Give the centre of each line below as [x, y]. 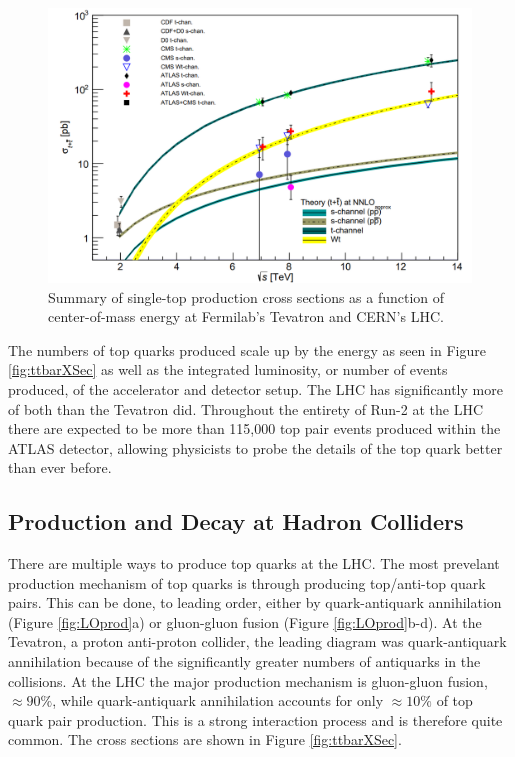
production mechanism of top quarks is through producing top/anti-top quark [247, 582]
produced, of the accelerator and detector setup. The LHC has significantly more [255, 388]
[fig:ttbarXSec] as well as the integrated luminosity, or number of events [228, 369]
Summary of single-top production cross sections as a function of [246, 296]
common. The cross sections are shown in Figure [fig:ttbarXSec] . [205, 739]
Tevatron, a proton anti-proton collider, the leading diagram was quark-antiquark [257, 641]
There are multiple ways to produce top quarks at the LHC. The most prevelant [254, 563]
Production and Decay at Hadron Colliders [236, 521]
